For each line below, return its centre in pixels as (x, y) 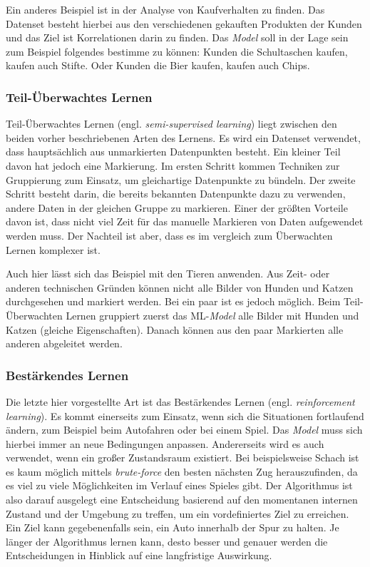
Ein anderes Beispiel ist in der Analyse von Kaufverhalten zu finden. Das (165, 9)
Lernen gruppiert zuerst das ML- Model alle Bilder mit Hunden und (212, 315)
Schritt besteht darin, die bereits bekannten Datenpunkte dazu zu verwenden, (176, 194)
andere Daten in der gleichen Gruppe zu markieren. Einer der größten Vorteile (177, 207)
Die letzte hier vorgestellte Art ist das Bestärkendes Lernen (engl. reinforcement (180, 401)
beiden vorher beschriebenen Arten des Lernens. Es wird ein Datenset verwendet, (183, 137)
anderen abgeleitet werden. (64, 343)
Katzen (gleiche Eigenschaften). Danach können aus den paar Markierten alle (175, 329)
